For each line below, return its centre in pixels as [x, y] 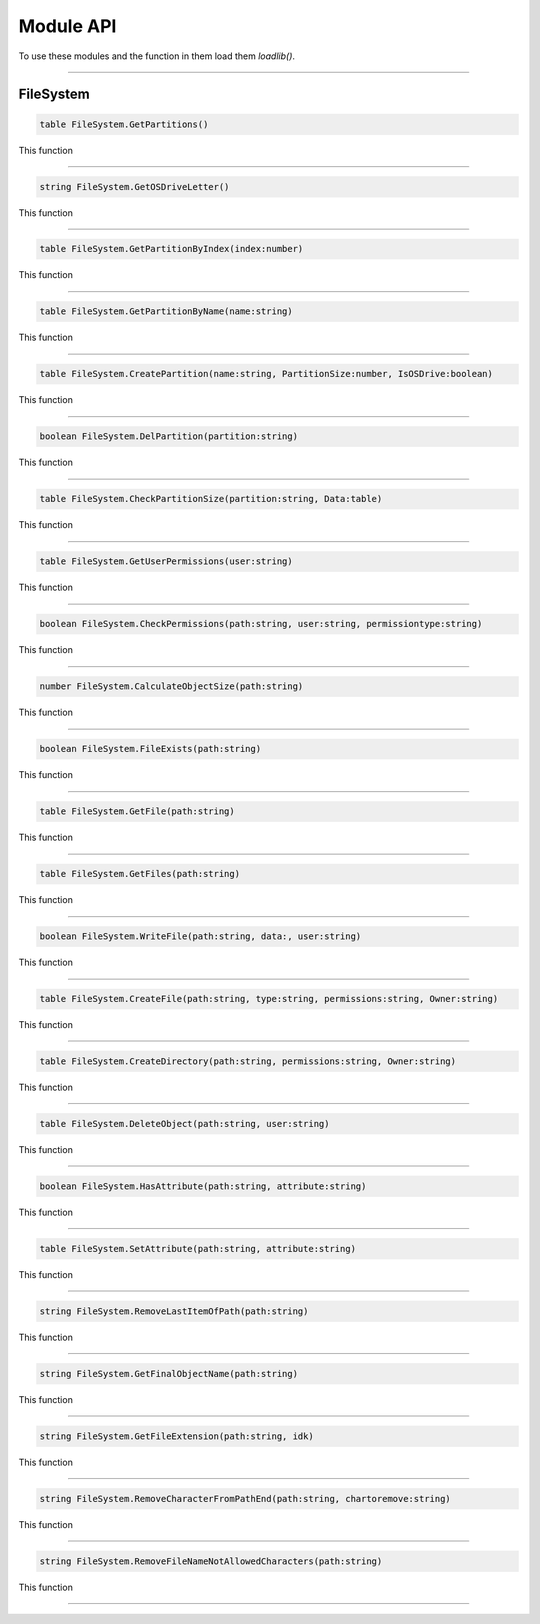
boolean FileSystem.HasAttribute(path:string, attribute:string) [203, 1186]
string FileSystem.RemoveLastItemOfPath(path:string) [174, 1311]
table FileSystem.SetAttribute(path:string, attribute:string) [198, 1248]
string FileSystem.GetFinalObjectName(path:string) [169, 1373]
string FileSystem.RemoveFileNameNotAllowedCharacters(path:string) [211, 1561]
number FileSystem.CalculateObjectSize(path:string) [171, 686]
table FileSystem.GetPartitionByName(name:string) [166, 311]
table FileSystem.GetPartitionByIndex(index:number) [171, 249]
